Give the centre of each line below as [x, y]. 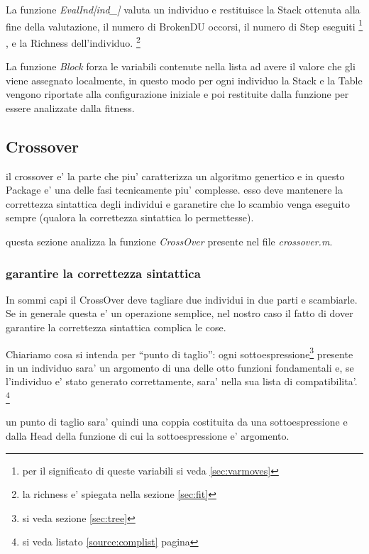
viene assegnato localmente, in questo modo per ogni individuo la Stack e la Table [184, 80]
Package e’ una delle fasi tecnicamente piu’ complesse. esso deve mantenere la [174, 190]
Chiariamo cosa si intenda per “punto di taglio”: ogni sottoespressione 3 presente [180, 353]
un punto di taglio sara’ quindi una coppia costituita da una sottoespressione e [177, 422]
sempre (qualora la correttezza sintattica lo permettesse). [130, 217]
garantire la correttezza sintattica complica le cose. [116, 327]
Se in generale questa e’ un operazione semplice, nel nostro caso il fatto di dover [180, 313]
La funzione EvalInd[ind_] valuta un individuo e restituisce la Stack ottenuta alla [183, 9]
